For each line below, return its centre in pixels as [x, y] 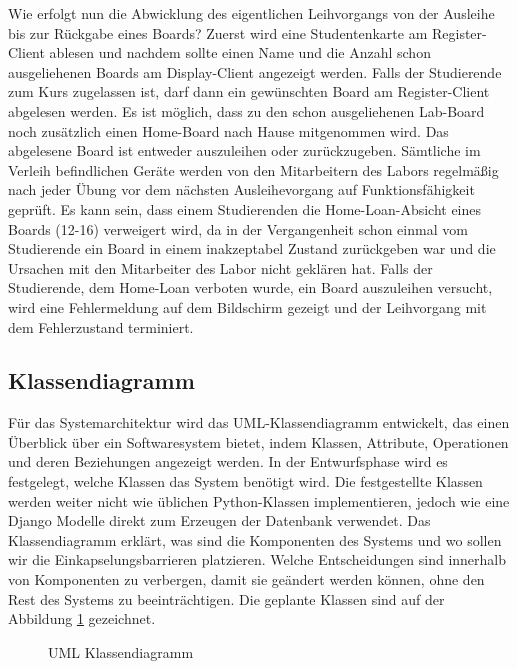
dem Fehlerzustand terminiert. [101, 326]
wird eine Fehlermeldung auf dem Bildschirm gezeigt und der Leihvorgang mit [247, 306]
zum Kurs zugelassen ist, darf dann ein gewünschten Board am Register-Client [249, 91]
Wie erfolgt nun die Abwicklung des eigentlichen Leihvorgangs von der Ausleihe [251, 13]
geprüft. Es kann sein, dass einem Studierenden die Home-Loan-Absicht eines [245, 208]
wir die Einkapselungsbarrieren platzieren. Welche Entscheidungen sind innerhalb [257, 559]
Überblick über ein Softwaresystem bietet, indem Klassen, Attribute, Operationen [258, 441]
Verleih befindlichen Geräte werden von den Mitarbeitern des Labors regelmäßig [253, 169]
